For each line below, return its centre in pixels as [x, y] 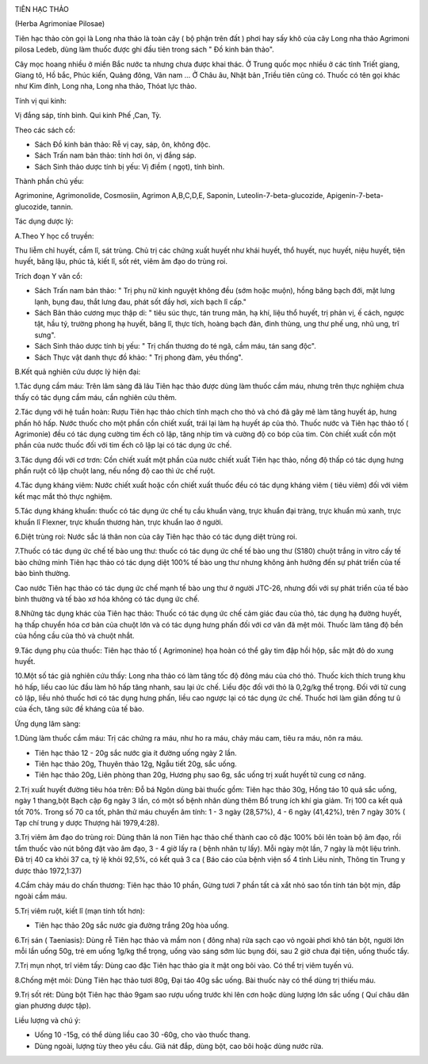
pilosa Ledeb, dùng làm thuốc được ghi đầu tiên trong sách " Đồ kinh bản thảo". [145, 50]
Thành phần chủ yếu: [50, 181]
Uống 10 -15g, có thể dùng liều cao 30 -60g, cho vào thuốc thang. [143, 1035]
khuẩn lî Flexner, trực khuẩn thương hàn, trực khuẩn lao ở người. [119, 522]
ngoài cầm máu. [41, 896]
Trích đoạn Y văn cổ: [49, 276]
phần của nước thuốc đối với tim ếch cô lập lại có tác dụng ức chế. [123, 445]
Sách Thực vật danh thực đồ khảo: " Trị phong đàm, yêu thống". [139, 357]
